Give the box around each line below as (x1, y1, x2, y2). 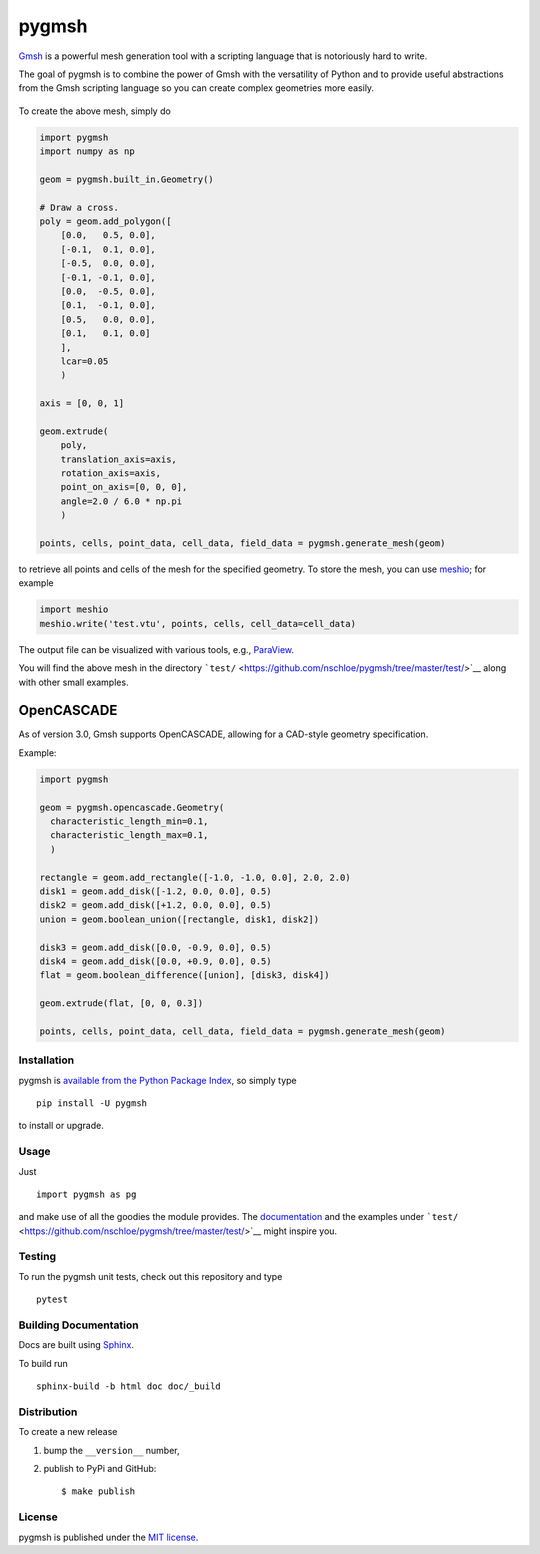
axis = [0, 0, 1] (39, 398, 125, 409)
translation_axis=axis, (60, 453, 177, 465)
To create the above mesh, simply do (18, 105, 172, 117)
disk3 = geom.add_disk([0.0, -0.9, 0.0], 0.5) (39, 941, 272, 953)
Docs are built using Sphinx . (18, 1339, 135, 1351)
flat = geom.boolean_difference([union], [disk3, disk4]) (39, 970, 330, 981)
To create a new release (18, 1426, 118, 1438)
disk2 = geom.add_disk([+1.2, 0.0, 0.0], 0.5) (39, 900, 272, 911)
